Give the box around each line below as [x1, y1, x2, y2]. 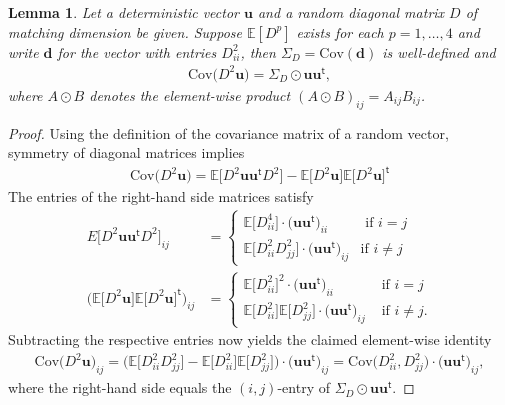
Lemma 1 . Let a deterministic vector [8, 2, 239, 22]
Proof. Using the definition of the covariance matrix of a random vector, [8, 122, 449, 143]
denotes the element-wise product [89, 84, 291, 105]
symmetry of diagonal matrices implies [8, 142, 245, 163]
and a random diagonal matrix [257, 2, 445, 22]
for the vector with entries [57, 41, 217, 62]
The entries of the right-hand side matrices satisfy [8, 186, 314, 207]
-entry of [277, 377, 330, 398]
